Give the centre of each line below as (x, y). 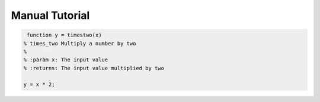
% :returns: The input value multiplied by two (94, 68)
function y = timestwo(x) (64, 35)
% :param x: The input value (66, 60)
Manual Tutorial (50, 15)
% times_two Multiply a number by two (80, 43)
